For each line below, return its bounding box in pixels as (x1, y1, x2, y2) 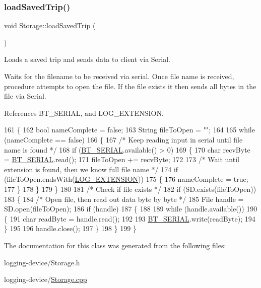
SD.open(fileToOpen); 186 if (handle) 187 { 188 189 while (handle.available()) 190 (4, 203, 257, 214)
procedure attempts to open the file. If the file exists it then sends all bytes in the (4, 81, 256, 91)
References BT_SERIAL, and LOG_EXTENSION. (4, 107, 164, 118)
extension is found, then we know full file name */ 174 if (4, 164, 178, 174)
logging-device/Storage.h (4, 257, 80, 267)
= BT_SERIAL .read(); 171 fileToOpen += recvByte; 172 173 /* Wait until (4, 154, 239, 165)
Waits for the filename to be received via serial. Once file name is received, (4, 71, 234, 81)
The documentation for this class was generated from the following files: (4, 240, 226, 250)
